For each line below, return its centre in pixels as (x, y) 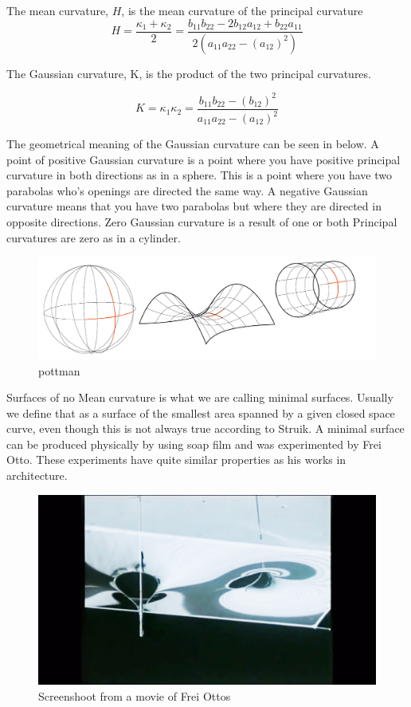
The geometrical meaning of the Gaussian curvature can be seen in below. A (193, 143)
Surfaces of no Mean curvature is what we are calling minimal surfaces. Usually (200, 397)
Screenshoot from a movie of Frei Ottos (135, 695)
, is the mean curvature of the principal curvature (242, 10)
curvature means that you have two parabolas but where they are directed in (194, 206)
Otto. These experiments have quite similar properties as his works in (176, 460)
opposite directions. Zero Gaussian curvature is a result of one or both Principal (202, 221)
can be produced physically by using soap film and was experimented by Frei (194, 444)
